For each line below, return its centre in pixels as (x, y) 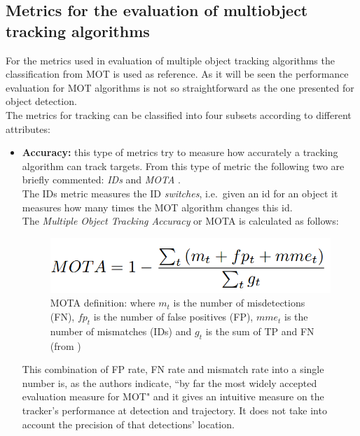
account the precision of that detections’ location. (128, 424)
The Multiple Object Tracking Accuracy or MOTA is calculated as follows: (180, 221)
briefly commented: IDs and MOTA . (102, 180)
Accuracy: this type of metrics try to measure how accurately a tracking (180, 152)
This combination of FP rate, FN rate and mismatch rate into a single (173, 369)
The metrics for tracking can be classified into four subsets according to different (179, 114)
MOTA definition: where (103, 303)
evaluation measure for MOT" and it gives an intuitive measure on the (173, 396)
